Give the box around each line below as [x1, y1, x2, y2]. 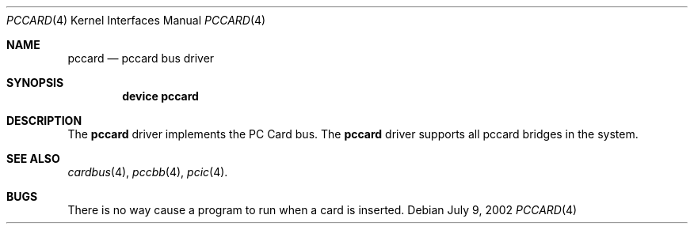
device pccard [122, 89, 199, 103]
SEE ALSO [6, 152, 60, 165]
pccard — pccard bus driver [67, 51, 215, 65]
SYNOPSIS [6, 76, 64, 89]
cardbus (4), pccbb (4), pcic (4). [67, 165, 228, 179]
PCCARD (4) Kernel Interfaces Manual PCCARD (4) [6, 13, 266, 27]
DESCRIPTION [6, 114, 82, 127]
